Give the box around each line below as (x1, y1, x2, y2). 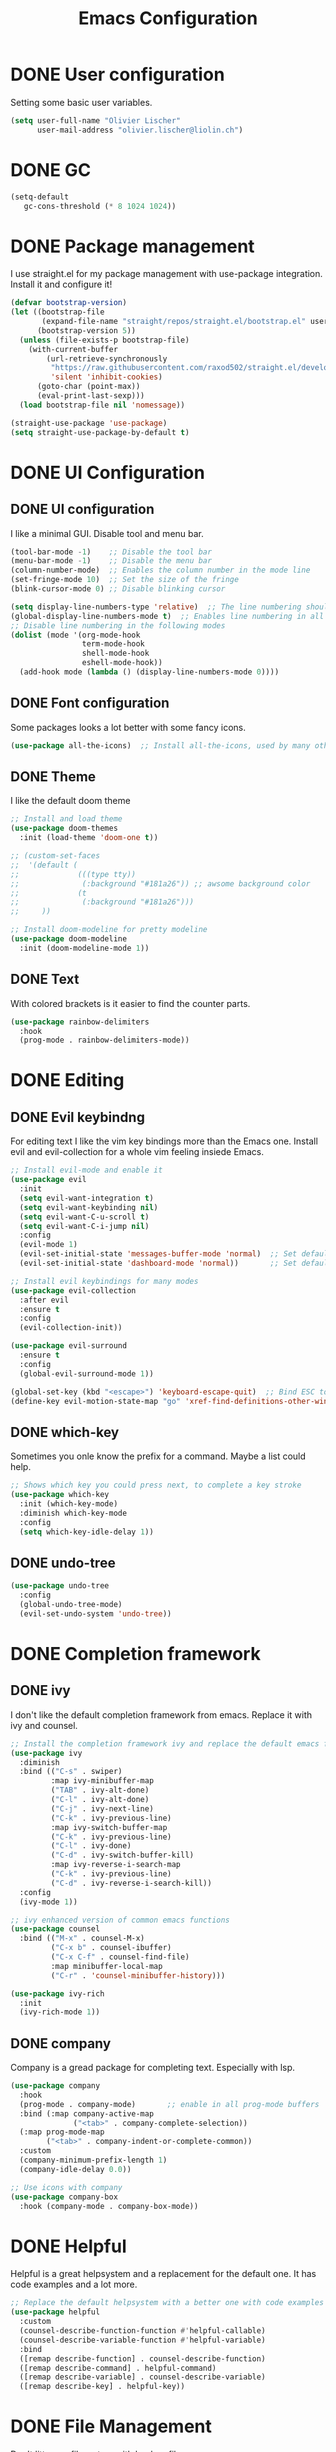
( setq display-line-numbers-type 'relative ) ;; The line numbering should (10, 602, 333, 612)
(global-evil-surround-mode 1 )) (19, 1368, 155, 1379)
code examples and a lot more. (10, 2278, 138, 2291)
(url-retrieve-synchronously (46, 353, 168, 364)
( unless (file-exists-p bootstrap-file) (19, 335, 190, 345)
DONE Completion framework (10, 1642, 262, 1665)
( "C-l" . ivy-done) (50, 1841, 132, 1851)
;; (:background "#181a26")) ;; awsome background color (10, 878, 311, 889)
